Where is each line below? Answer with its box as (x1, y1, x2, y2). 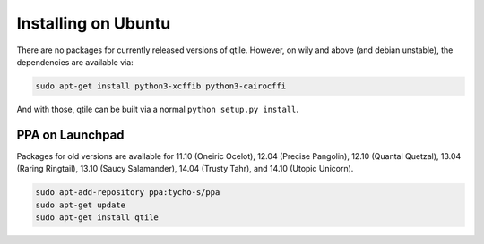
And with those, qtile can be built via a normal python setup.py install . (16, 104, 299, 114)
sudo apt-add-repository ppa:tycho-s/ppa (35, 188, 220, 198)
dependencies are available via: (16, 56, 134, 67)
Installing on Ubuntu (16, 13, 171, 33)
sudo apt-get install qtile (35, 212, 159, 223)
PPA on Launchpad (16, 127, 125, 142)
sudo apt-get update (35, 199, 125, 210)
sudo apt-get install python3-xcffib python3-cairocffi (35, 80, 287, 91)
